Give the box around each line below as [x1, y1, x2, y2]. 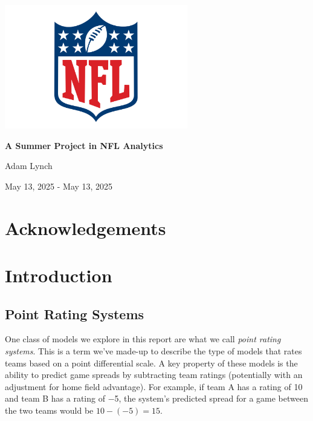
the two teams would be [5, 403, 94, 416]
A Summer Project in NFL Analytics [5, 139, 163, 151]
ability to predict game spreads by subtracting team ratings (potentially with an [5, 368, 303, 381]
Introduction [5, 262, 112, 287]
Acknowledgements [5, 215, 166, 240]
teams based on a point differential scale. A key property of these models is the [5, 356, 298, 369]
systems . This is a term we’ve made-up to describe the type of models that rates [5, 344, 302, 357]
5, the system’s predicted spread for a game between [114, 392, 308, 405]
